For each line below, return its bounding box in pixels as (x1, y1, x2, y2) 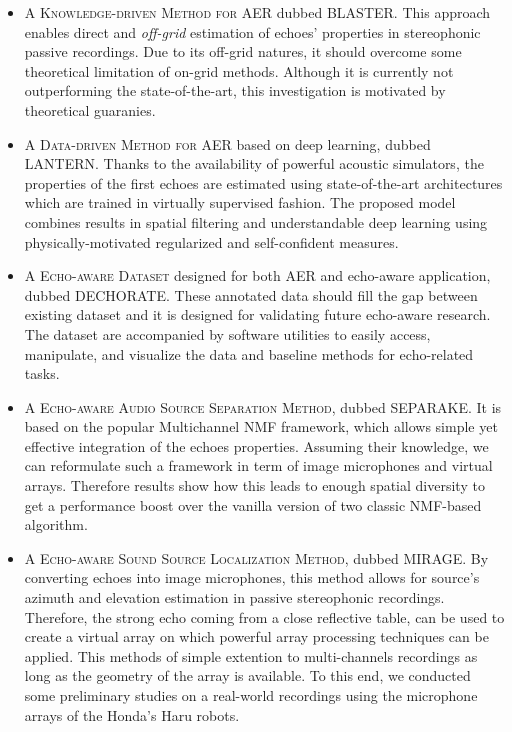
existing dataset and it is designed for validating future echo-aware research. (24, 304, 491, 325)
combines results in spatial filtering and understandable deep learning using (24, 211, 488, 232)
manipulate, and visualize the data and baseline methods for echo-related (24, 343, 474, 364)
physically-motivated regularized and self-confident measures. (24, 231, 399, 252)
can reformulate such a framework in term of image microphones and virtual (24, 455, 493, 476)
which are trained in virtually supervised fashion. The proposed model (24, 192, 456, 213)
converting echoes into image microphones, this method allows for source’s (24, 567, 480, 588)
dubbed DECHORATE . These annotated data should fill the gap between (24, 284, 478, 305)
